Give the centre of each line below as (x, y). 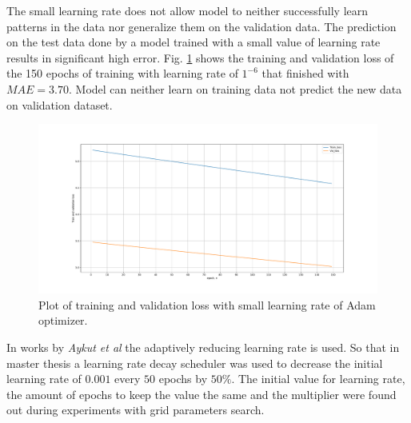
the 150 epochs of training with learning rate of (122, 73)
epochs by (183, 379)
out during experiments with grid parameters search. (136, 410)
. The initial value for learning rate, (318, 379)
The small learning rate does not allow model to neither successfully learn (188, 10)
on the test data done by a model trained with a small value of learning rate (194, 42)
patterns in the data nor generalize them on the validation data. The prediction (202, 26)
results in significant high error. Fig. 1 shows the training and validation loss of (200, 57)
